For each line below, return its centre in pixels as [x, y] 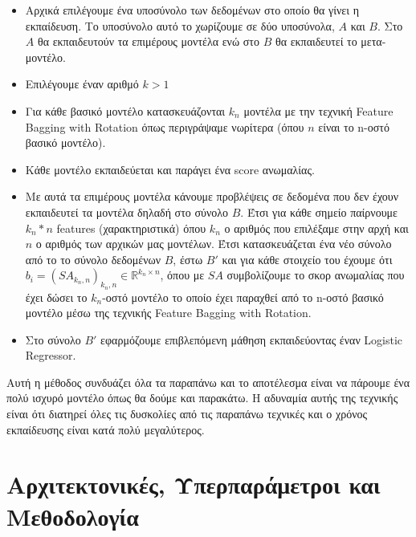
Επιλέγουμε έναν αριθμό [82, 84]
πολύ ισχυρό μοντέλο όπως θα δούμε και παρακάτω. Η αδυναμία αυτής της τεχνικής [202, 398]
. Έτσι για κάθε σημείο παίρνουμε [319, 212]
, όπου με [182, 275]
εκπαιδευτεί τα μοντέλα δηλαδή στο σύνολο [127, 212]
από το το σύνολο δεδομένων [93, 259]
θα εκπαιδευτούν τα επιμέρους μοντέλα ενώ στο [148, 41]
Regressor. [51, 355]
